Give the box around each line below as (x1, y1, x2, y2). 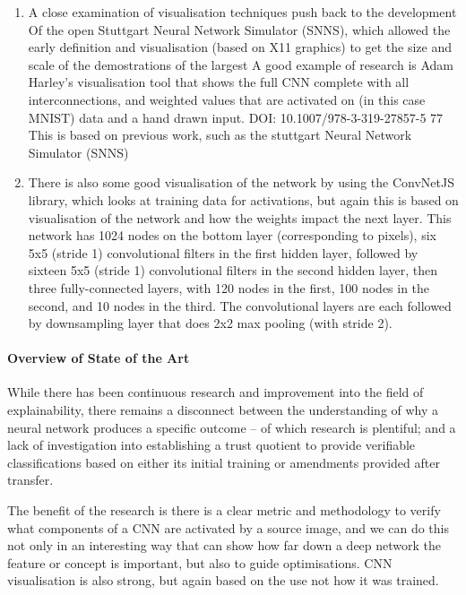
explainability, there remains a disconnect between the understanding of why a (7, 401, 439, 419)
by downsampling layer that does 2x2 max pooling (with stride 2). (28, 314, 393, 332)
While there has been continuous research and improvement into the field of (7, 383, 424, 401)
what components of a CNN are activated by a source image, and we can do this (7, 518, 449, 537)
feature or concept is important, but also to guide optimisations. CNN (7, 553, 393, 572)
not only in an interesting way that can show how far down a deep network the (7, 536, 442, 555)
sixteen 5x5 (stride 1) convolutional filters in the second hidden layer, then (28, 261, 438, 280)
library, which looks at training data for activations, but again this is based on (28, 190, 459, 209)
